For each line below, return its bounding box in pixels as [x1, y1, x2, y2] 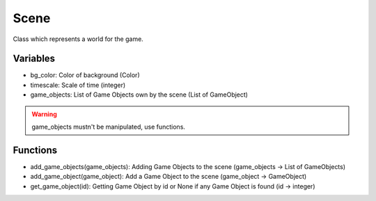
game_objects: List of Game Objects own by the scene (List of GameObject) [30, 90, 249, 99]
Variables [13, 53, 56, 65]
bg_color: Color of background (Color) [30, 71, 140, 79]
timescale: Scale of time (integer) [30, 81, 126, 89]
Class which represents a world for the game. [13, 35, 144, 43]
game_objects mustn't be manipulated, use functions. [31, 122, 186, 131]
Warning [31, 110, 57, 118]
